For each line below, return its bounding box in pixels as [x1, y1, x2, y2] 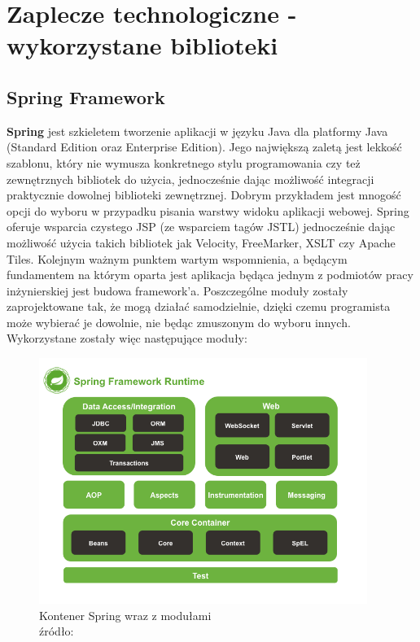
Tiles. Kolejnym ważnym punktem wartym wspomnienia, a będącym [7, 250, 348, 267]
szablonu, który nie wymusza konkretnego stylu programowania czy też [7, 154, 361, 171]
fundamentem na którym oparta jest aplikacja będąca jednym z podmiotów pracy [7, 266, 413, 283]
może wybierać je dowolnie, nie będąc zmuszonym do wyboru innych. [7, 313, 351, 330]
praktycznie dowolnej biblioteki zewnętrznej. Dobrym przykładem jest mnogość [7, 186, 401, 203]
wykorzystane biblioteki [7, 28, 278, 62]
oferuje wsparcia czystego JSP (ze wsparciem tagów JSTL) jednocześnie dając [7, 218, 396, 235]
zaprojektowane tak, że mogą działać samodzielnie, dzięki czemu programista [7, 298, 391, 315]
